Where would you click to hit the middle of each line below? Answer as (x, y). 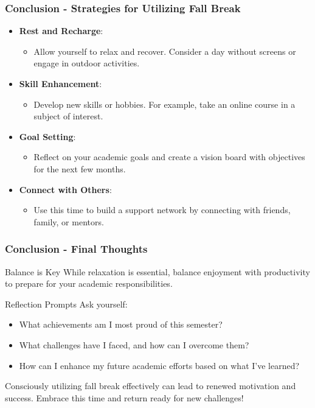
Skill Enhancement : (61, 83)
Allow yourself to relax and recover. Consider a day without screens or (165, 51)
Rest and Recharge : (61, 31)
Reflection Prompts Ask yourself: (66, 304)
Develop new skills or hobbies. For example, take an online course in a (164, 104)
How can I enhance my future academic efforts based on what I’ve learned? (159, 365)
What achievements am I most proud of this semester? (121, 324)
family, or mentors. (69, 221)
